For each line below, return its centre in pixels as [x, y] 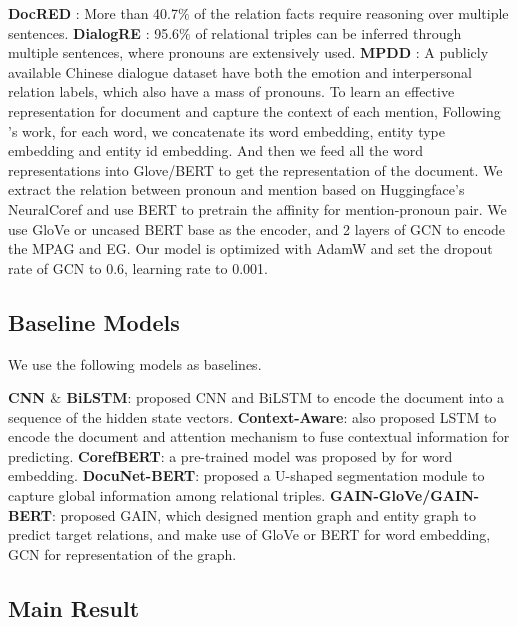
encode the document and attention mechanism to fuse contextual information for [259, 436]
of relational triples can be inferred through [328, 32]
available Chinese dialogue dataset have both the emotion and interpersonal [240, 71]
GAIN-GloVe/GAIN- [404, 495]
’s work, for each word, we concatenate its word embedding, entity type [226, 130]
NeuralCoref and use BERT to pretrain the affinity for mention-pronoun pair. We [257, 208]
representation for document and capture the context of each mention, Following [254, 110]
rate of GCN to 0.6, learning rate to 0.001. [138, 267]
